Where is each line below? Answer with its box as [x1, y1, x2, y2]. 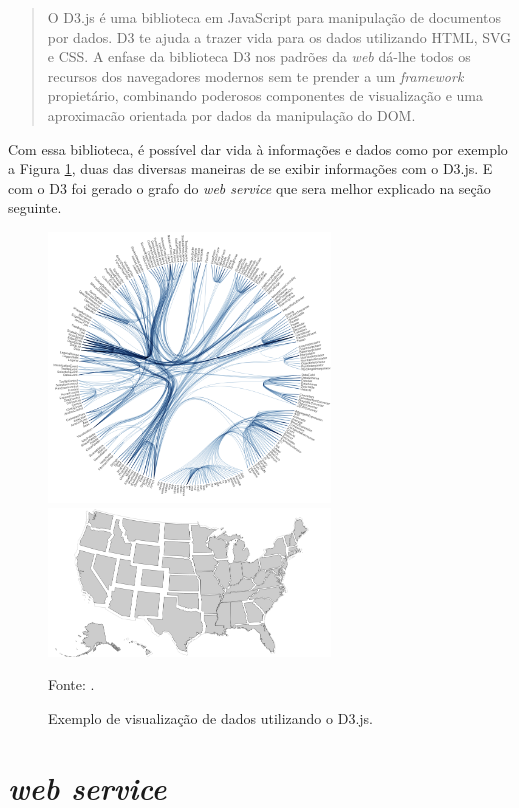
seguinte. [8, 197, 62, 218]
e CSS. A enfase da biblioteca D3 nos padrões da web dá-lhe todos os [47, 46, 471, 67]
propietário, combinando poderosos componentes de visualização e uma [47, 85, 483, 106]
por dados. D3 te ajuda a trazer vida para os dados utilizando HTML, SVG [47, 26, 512, 47]
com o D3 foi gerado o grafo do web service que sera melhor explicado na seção [8, 177, 491, 198]
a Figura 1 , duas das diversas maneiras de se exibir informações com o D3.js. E [8, 158, 493, 179]
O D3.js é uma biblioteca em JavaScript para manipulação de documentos [47, 7, 502, 27]
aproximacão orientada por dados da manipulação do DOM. [47, 104, 416, 125]
